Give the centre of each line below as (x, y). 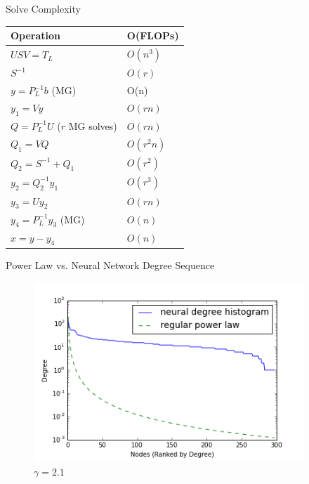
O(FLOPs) (153, 35)
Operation (36, 35)
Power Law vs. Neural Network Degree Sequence (110, 264)
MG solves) (93, 125)
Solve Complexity (43, 8)
